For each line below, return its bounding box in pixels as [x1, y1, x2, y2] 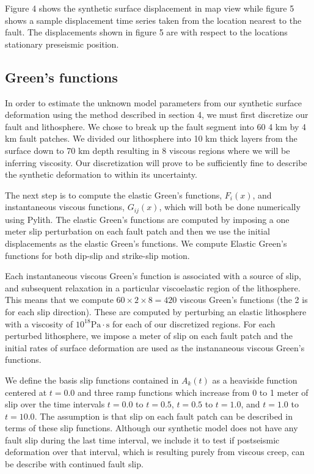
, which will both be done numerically [159, 200, 301, 213]
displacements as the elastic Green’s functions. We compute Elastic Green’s [5, 236, 287, 249]
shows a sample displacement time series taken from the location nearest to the [5, 13, 302, 26]
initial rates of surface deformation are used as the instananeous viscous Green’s [5, 341, 305, 354]
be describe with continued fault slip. [5, 458, 144, 470]
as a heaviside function [212, 373, 298, 386]
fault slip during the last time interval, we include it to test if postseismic [5, 433, 280, 446]
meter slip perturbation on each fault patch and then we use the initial [5, 225, 270, 238]
